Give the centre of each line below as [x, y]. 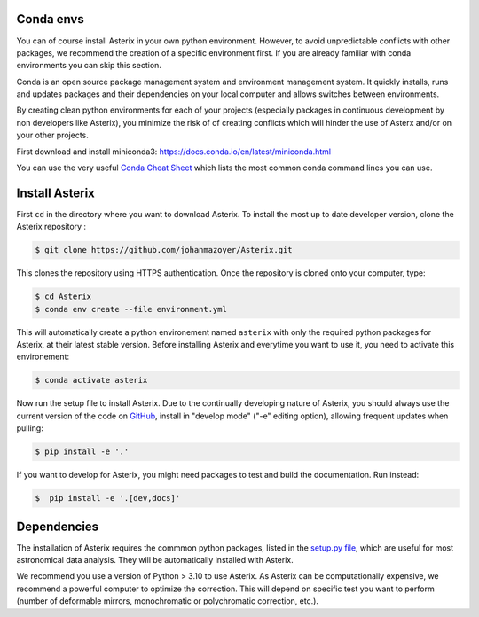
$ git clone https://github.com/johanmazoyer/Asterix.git [164, 250]
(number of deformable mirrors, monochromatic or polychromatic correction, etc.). [168, 601]
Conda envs [50, 19]
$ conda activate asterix [91, 380]
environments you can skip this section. [89, 66]
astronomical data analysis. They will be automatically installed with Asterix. [155, 560]
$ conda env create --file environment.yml [131, 309]
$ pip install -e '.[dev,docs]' [108, 498]
